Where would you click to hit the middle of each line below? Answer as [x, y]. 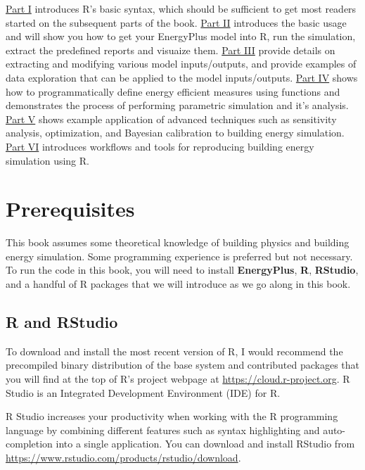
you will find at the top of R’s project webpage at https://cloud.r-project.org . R [178, 379]
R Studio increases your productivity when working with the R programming [172, 416]
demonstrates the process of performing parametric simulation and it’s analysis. [177, 105]
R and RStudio [62, 322]
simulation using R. [47, 160]
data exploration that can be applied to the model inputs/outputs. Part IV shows [182, 77]
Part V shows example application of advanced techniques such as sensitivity [171, 119]
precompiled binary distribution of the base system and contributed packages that [183, 365]
